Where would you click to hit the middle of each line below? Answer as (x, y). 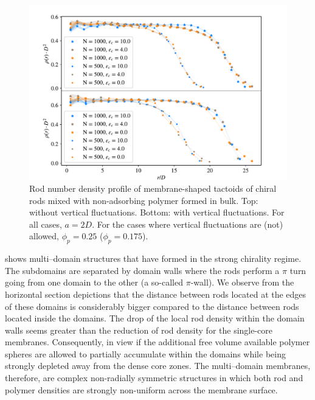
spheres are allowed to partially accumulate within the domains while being (145, 353)
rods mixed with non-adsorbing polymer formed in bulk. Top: (144, 200)
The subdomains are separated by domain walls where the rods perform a (142, 270)
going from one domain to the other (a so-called (94, 282)
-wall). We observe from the (242, 282)
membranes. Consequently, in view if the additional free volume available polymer (157, 342)
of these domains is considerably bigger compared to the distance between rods (152, 306)
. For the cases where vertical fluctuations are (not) (188, 224)
